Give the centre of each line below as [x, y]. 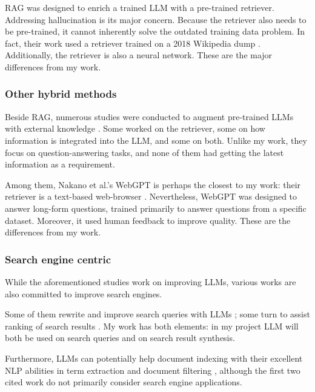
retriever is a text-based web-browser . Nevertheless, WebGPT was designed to [151, 196]
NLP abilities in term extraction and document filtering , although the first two [153, 370]
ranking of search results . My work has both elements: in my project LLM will [152, 326]
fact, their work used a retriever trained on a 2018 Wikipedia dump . [133, 43]
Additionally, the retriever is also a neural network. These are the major [139, 55]
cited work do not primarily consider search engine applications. [124, 382]
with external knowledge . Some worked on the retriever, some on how [135, 128]
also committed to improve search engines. [84, 293]
